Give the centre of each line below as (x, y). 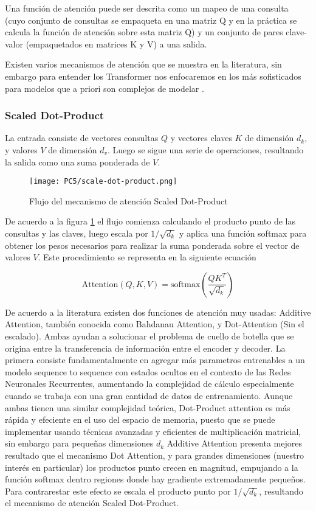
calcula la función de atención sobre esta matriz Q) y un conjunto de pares (144, 32)
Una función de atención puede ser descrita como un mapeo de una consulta (147, 8)
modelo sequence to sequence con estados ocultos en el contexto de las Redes (148, 371)
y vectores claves (201, 138)
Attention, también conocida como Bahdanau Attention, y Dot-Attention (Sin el (155, 324)
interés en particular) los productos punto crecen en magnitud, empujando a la (152, 467)
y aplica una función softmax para (243, 233)
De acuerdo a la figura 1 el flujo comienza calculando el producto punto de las (150, 221)
